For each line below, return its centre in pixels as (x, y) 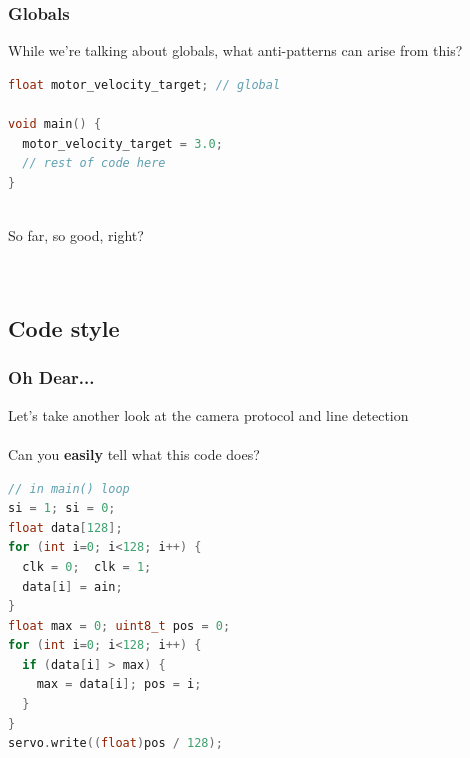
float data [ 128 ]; (65, 527)
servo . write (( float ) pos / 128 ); (115, 743)
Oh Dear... (51, 377)
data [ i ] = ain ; (72, 586)
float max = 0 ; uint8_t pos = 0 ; (119, 625)
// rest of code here (94, 163)
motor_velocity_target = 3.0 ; (122, 143)
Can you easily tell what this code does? (134, 453)
